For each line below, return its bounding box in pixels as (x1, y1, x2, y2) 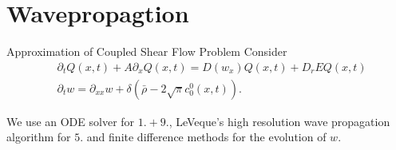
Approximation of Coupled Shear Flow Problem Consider (6, 43, 287, 60)
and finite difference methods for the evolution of (86, 128, 327, 145)
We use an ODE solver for (6, 112, 135, 129)
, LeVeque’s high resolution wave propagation (168, 112, 390, 129)
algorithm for (6, 128, 71, 145)
